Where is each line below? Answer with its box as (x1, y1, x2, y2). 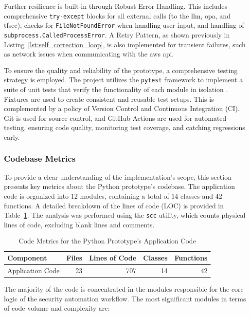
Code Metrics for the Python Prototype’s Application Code (18, 236, 196, 246)
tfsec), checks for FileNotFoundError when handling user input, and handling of (4, 20, 244, 30)
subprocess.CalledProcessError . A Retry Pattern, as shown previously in (4, 29, 230, 39)
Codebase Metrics (4, 152, 76, 165)
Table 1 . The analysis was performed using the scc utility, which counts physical (4, 210, 246, 220)
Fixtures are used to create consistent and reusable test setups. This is (4, 93, 214, 104)
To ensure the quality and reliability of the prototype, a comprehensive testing (4, 65, 238, 75)
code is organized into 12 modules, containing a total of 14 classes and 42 (4, 190, 222, 201)
